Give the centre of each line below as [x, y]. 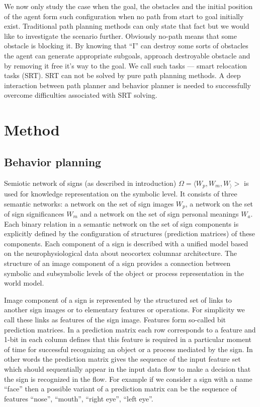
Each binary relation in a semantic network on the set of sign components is [121, 223]
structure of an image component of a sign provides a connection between [117, 263]
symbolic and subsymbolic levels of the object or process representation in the [124, 273]
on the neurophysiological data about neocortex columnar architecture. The [121, 253]
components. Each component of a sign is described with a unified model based [126, 243]
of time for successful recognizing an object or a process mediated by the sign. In [128, 349]
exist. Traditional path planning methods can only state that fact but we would [127, 26]
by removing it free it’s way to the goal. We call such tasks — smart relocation [126, 65]
